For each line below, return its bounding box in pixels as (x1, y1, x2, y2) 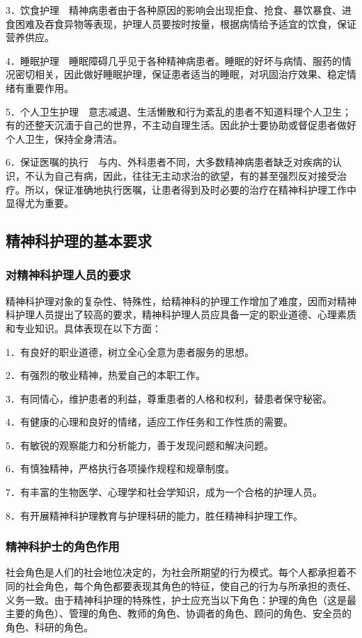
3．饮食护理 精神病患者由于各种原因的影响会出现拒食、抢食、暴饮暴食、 (6, 3, 342, 17)
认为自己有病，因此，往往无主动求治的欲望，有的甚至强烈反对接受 (34, 168, 337, 182)
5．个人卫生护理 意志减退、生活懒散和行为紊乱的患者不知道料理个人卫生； (6, 104, 352, 118)
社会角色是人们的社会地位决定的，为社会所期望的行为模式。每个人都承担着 (6, 565, 347, 579)
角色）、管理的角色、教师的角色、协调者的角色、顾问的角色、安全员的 (34, 606, 352, 621)
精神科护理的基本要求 (6, 230, 152, 251)
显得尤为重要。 (6, 196, 74, 210)
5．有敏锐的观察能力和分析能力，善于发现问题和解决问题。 (6, 437, 274, 452)
